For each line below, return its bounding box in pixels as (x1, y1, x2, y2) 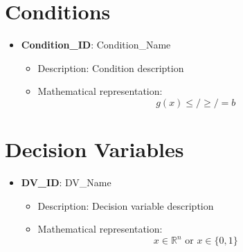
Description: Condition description (37, 60, 184, 75)
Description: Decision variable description (37, 198, 214, 213)
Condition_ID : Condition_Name (21, 37, 171, 52)
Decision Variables (5, 135, 184, 163)
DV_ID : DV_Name (21, 175, 111, 190)
